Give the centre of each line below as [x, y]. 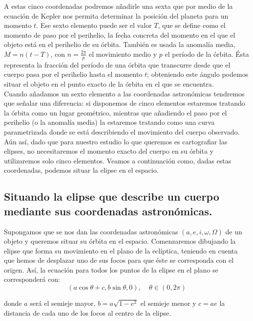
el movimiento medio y [123, 54]
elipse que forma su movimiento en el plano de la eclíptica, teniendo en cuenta [121, 250]
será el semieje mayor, [63, 303]
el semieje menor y [168, 303]
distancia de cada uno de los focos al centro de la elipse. [88, 312]
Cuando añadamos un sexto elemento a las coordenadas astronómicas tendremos [124, 93]
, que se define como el [192, 25]
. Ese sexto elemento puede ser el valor [94, 25]
